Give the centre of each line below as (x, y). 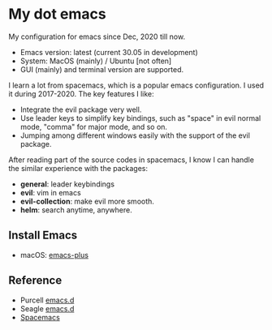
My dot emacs (58, 14)
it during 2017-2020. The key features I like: (81, 93)
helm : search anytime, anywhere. (76, 210)
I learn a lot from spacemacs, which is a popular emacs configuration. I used (136, 85)
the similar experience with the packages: (78, 168)
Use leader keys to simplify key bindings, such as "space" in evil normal (140, 118)
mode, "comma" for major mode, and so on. (94, 126)
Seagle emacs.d (47, 308)
